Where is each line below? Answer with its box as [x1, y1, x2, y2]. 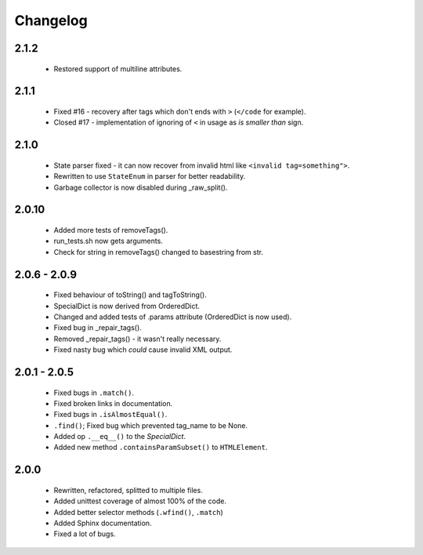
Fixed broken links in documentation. [53, 398, 173, 408]
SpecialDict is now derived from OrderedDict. [53, 301, 200, 310]
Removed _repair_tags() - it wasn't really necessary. [53, 334, 222, 343]
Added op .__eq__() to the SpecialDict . [53, 432, 186, 441]
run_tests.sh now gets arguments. [53, 236, 164, 246]
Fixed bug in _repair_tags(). [53, 323, 143, 332]
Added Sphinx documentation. [53, 518, 152, 528]
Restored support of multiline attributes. [53, 63, 183, 74]
